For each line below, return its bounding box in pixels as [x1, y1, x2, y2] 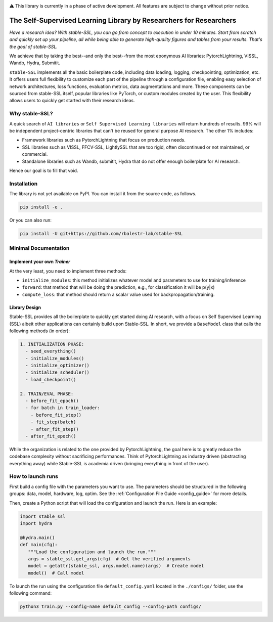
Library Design [9, 304, 41, 310]
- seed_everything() [25, 348, 76, 354]
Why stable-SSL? [9, 110, 53, 117]
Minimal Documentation [9, 245, 70, 252]
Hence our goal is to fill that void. [9, 167, 78, 173]
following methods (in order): [9, 328, 70, 334]
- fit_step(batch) [30, 419, 76, 425]
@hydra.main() [20, 535, 55, 541]
